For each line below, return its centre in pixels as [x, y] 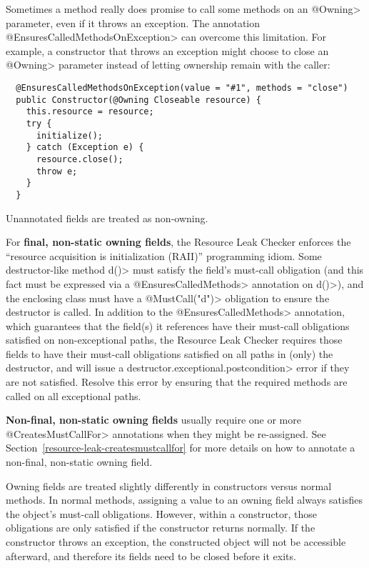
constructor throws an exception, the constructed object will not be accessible [176, 542]
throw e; [57, 171]
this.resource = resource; [90, 112]
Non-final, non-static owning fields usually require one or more [153, 420]
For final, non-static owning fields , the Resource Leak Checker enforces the [178, 242]
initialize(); [70, 135]
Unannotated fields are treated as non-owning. [107, 218]
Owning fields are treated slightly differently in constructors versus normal [169, 485]
